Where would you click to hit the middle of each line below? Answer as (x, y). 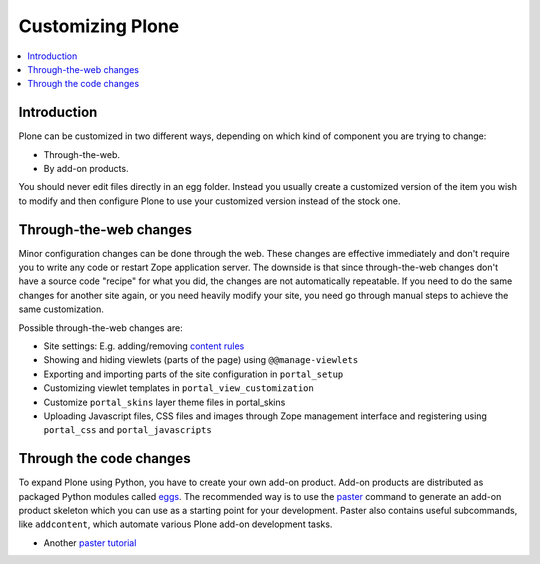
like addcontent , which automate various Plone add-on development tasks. (175, 524)
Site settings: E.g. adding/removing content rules (144, 346)
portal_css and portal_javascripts (127, 430)
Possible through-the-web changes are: (101, 327)
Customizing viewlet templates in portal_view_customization (178, 388)
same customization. (61, 309)
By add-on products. (86, 169)
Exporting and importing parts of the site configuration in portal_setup (193, 374)
